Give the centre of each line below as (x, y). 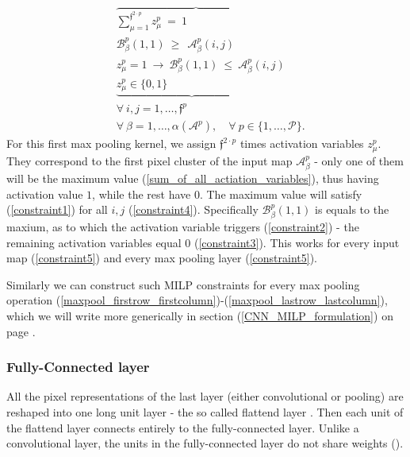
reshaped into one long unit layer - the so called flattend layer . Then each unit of (205, 412)
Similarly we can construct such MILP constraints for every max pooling (183, 284)
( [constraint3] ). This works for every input (297, 242)
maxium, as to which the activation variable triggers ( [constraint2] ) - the (183, 227)
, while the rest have (142, 194)
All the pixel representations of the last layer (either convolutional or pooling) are (205, 396)
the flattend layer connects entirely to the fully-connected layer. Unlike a (183, 427)
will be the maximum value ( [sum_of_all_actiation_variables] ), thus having (193, 178)
